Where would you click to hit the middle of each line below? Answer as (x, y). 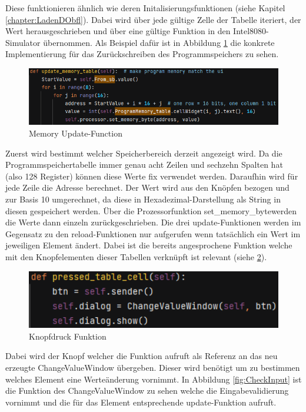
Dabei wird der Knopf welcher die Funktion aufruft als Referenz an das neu (142, 356)
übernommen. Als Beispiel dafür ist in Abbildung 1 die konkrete (159, 42)
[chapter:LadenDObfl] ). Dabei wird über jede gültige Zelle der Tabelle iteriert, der (153, 19)
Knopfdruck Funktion (68, 336)
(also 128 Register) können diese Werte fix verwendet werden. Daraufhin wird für (152, 176)
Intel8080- (251, 31)
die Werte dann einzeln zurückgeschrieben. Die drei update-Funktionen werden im (153, 222)
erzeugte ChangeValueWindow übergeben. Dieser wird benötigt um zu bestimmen (153, 367)
